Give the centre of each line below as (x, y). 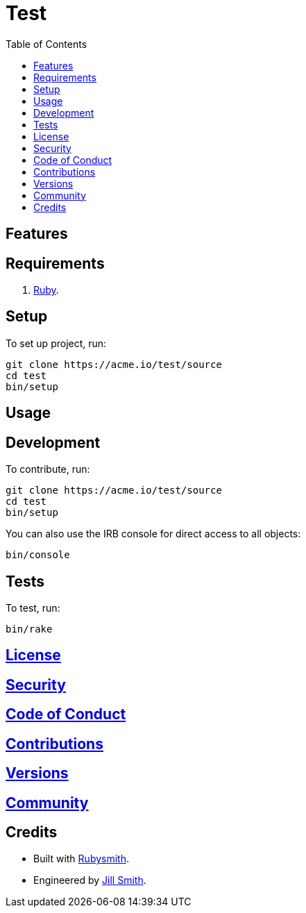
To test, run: (33, 608)
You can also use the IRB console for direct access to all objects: (153, 534)
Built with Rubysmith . (81, 859)
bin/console (38, 555)
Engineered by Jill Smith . (90, 880)
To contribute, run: (48, 469)
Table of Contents (46, 44)
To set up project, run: (56, 343)
